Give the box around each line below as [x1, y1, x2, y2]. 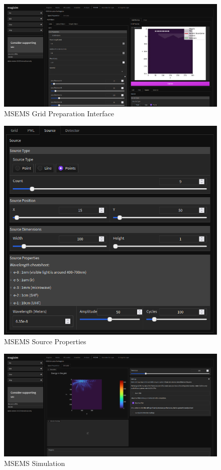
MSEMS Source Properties [4, 336, 86, 347]
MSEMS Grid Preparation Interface [4, 108, 114, 119]
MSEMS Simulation [4, 458, 65, 468]
